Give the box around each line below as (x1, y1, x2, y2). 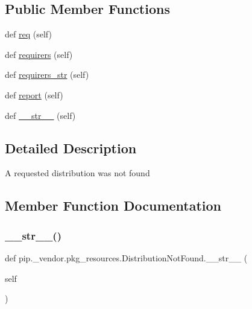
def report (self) (5, 88, 63, 101)
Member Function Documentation (5, 196, 222, 215)
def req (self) (5, 28, 52, 40)
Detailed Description (5, 138, 137, 157)
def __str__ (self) (5, 109, 76, 121)
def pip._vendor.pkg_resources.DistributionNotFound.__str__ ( (5, 251, 248, 264)
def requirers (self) (5, 48, 73, 60)
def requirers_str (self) (5, 68, 89, 81)
